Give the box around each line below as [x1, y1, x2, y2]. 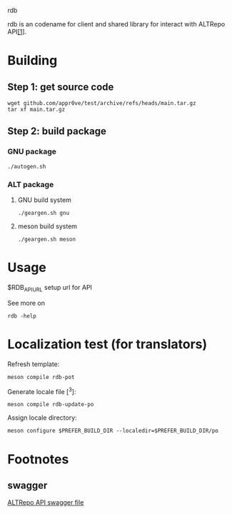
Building [7, 53, 58, 69]
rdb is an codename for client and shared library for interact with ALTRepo [7, 20, 226, 28]
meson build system [17, 221, 77, 231]
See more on [7, 298, 45, 307]
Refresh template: [7, 360, 60, 368]
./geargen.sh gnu [17, 209, 70, 216]
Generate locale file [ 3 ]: [7, 385, 76, 395]
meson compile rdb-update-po [7, 401, 94, 408]
